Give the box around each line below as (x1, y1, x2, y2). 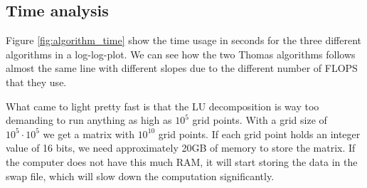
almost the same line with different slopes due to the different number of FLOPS (6, 61, 358, 75)
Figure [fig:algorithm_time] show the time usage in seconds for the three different (6, 33, 362, 48)
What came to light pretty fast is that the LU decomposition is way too (6, 98, 319, 113)
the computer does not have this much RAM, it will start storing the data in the (6, 154, 358, 169)
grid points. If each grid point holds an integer (158, 126, 361, 141)
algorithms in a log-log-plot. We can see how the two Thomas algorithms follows (6, 46, 356, 61)
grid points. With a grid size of (192, 113, 327, 127)
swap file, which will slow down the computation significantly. (6, 168, 275, 183)
